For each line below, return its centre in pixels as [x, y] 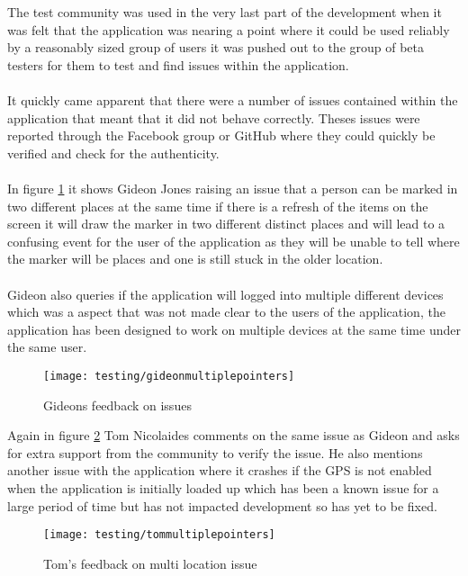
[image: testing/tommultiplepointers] [159, 535]
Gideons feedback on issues [117, 405]
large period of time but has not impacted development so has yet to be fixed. [222, 505]
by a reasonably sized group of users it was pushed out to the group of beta [216, 47]
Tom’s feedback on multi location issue [150, 563]
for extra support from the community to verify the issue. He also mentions [215, 452]
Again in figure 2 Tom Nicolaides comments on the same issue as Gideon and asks [234, 435]
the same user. [47, 347]
